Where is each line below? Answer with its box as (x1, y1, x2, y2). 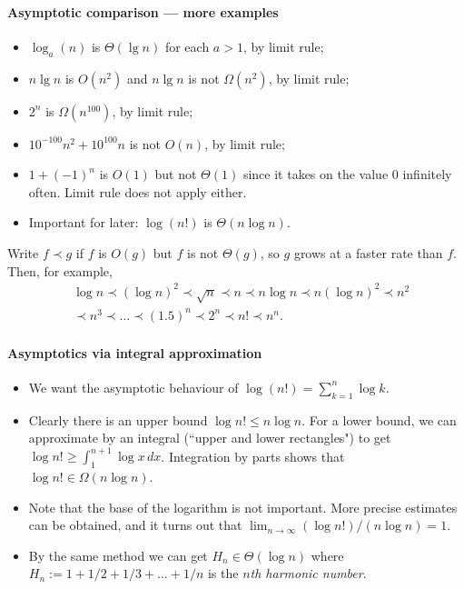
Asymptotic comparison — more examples (7, 2, 279, 21)
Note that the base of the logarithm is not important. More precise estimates (28, 497, 458, 516)
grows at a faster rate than (293, 243, 443, 262)
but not (154, 165, 197, 184)
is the (207, 564, 239, 583)
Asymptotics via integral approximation (7, 343, 262, 362)
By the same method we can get (28, 545, 208, 564)
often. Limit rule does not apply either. (28, 182, 247, 201)
